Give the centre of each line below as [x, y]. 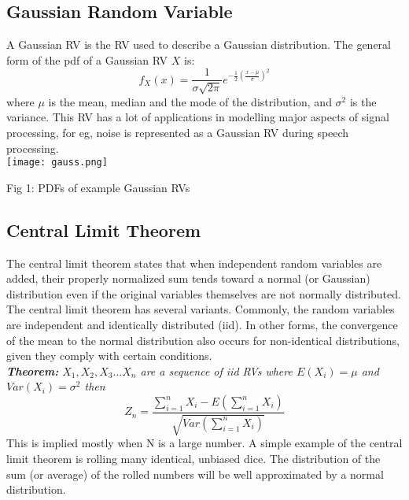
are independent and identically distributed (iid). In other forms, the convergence [202, 325]
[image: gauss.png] [57, 163]
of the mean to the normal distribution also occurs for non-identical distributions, [203, 340]
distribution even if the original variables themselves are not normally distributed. [204, 293]
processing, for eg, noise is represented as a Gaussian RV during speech [178, 133]
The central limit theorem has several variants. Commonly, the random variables [201, 309]
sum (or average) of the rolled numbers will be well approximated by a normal [195, 474]
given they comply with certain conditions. [109, 356]
